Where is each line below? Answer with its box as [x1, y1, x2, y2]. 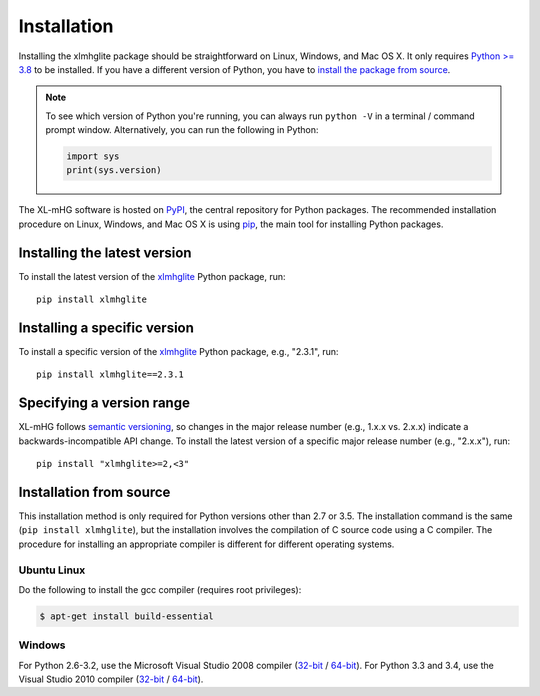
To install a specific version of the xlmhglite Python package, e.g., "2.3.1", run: [18, 346, 339, 358]
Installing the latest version [18, 244, 192, 261]
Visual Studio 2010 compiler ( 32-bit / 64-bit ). [18, 673, 204, 685]
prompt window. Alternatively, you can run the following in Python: [45, 124, 319, 136]
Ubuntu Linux [18, 563, 86, 577]
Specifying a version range [18, 395, 190, 412]
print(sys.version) [66, 165, 162, 176]
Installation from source [18, 483, 171, 500]
